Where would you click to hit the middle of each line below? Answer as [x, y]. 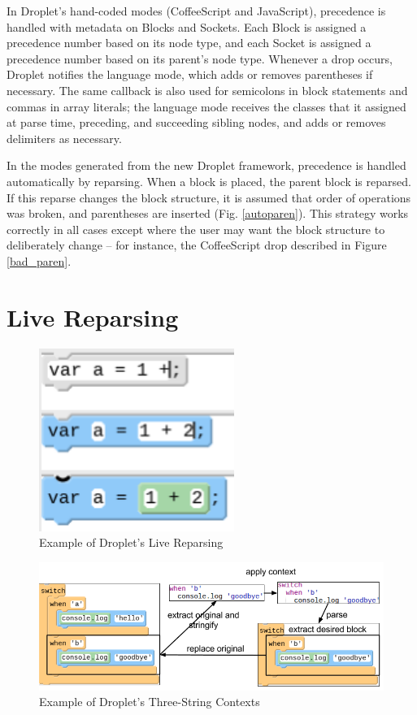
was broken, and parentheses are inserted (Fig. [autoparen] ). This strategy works [208, 213]
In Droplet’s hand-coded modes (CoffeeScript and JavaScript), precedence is [196, 11]
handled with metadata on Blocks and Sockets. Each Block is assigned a [187, 26]
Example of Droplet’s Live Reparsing [131, 542]
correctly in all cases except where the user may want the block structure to [196, 229]
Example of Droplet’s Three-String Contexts [150, 702]
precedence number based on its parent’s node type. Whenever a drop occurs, [200, 58]
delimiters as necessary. [64, 138]
